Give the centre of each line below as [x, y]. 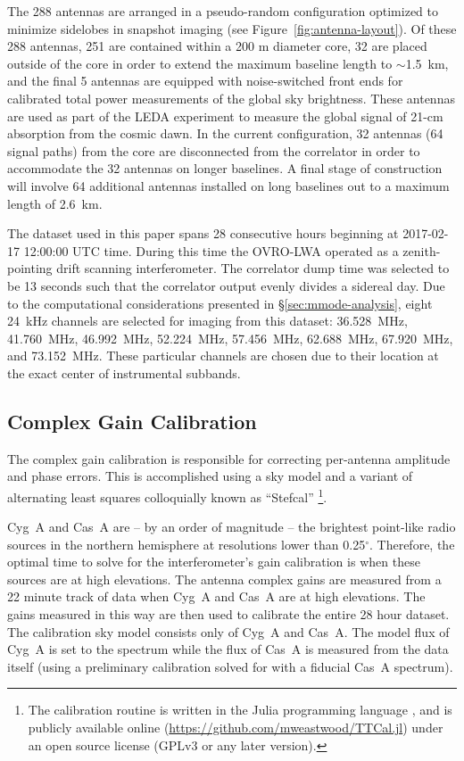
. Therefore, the [412, 544]
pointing [30, 268]
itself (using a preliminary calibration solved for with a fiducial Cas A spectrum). [230, 666]
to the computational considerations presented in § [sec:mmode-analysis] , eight [220, 303]
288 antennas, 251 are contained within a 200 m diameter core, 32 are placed [217, 46]
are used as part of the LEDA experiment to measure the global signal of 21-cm [225, 116]
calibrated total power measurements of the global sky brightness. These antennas [231, 98]
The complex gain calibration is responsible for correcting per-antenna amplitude [229, 458]
